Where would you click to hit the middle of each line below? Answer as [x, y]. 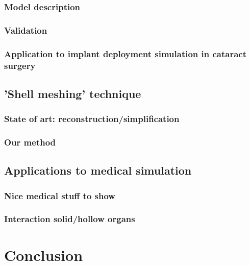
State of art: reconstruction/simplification [92, 119]
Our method [30, 142]
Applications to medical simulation [98, 170]
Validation [26, 30]
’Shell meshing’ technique [73, 93]
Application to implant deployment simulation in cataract [126, 53]
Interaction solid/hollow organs [70, 219]
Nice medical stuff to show [60, 195]
